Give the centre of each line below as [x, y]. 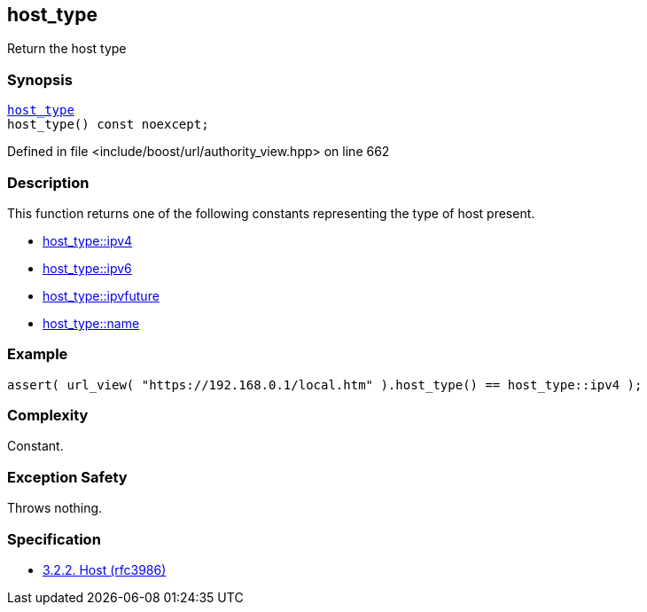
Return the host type [67, 49]
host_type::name [91, 323]
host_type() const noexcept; [108, 125]
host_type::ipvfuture [101, 295]
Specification [54, 539]
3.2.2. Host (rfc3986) [105, 569]
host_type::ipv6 [87, 268]
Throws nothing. [55, 508]
